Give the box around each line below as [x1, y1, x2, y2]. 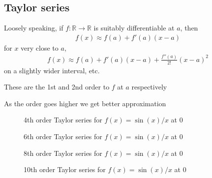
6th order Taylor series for [24, 131, 102, 142]
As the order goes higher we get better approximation [4, 98, 166, 108]
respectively [131, 82, 167, 92]
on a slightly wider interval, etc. [4, 65, 100, 75]
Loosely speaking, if [4, 23, 63, 33]
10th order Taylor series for [24, 164, 106, 175]
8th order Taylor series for [24, 148, 102, 158]
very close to [21, 42, 59, 53]
